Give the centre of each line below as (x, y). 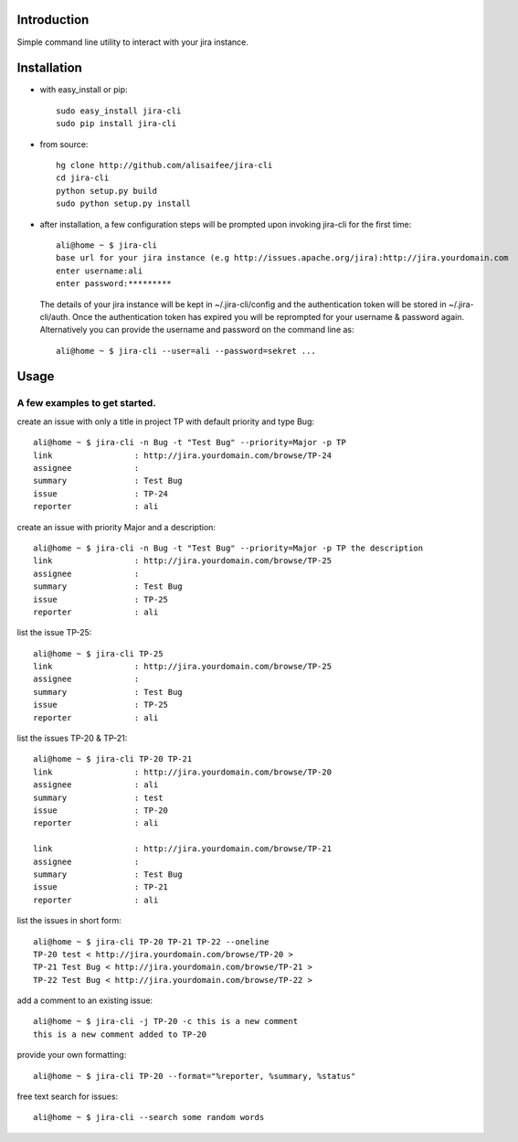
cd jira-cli (83, 178)
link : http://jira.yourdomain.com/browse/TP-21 (183, 849)
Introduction (53, 20)
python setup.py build (107, 191)
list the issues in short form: (69, 921)
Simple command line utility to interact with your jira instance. (132, 42)
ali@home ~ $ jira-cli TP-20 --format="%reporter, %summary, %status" (195, 1076)
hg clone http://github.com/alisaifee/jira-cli (164, 165)
